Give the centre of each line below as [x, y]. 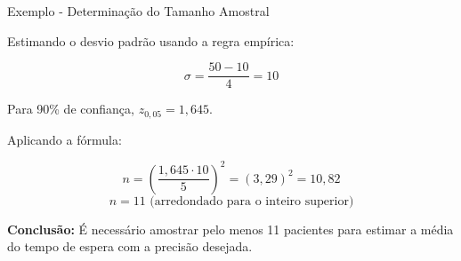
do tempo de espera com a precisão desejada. [130, 246]
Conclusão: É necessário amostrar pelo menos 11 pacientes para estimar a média [230, 229]
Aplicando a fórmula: [65, 139]
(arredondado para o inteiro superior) [252, 201]
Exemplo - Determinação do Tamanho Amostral [138, 11]
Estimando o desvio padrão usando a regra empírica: [151, 40]
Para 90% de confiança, [71, 109]
